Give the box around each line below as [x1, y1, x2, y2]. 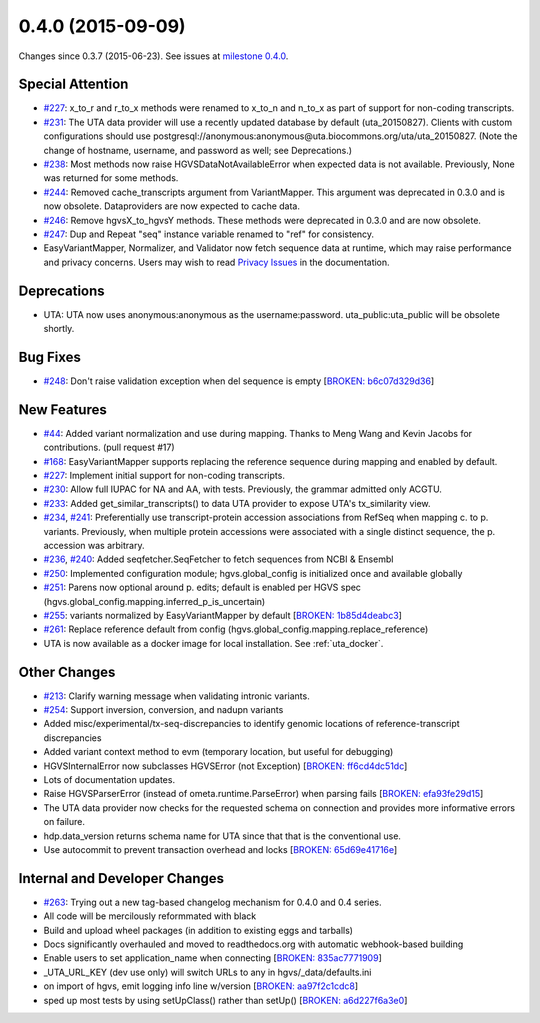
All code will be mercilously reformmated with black [43, 910, 257, 922]
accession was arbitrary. [43, 539, 145, 551]
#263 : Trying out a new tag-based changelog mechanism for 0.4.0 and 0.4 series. [43, 896, 382, 908]
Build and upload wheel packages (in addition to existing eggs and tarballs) [43, 924, 354, 936]
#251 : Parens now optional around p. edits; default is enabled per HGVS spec [43, 581, 362, 594]
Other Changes [18, 663, 116, 680]
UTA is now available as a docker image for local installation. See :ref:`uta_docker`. [43, 637, 384, 649]
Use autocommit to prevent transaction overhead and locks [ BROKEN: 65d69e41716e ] [43, 843, 398, 855]
